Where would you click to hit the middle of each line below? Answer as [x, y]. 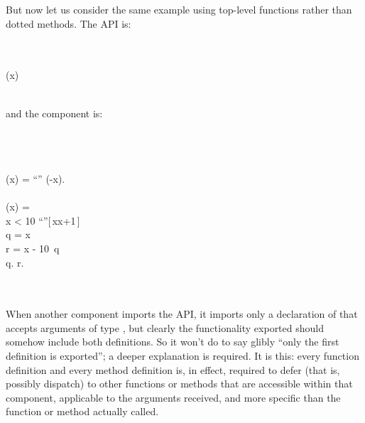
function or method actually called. [82, 411]
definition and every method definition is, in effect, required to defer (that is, [173, 369]
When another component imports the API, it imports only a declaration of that [182, 314]
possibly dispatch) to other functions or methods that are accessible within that [179, 384]
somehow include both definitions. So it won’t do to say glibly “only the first [173, 342]
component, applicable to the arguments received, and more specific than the [173, 397]
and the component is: [54, 113]
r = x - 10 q [33, 248]
